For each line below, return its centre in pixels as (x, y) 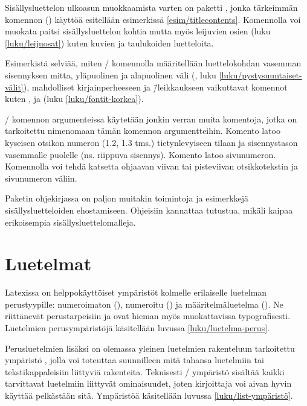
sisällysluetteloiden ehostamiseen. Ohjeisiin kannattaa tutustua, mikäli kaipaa (149, 210)
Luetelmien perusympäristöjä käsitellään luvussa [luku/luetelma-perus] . (137, 328)
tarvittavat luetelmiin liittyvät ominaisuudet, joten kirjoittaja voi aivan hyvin (148, 383)
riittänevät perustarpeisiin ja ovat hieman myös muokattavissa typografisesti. (148, 316)
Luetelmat (48, 263)
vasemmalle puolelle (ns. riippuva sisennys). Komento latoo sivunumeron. (141, 154)
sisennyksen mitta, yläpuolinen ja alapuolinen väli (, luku (111, 75)
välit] (14, 87)
